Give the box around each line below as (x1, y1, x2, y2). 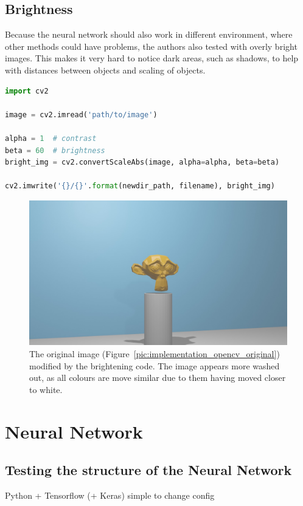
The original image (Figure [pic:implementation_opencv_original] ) (29, 347, 280, 360)
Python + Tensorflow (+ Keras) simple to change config (5, 488, 215, 501)
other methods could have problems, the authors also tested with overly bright (5, 39, 298, 52)
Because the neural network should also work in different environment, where (5, 28, 293, 41)
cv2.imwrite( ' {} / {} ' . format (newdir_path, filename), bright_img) (5, 182, 275, 191)
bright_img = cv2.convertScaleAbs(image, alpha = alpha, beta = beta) (5, 158, 280, 167)
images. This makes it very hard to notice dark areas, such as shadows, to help (5, 52, 299, 64)
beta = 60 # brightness (5, 146, 105, 155)
